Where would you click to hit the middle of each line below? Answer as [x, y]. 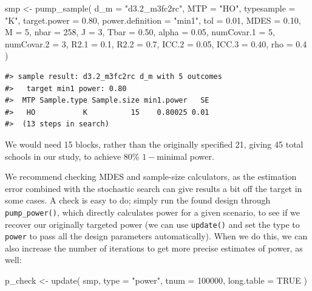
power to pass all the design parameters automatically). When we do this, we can [156, 236]
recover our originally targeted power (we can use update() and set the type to [152, 224]
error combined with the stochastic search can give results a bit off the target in [154, 188]
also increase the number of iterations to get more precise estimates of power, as [154, 248]
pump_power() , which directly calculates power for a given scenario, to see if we [153, 212]
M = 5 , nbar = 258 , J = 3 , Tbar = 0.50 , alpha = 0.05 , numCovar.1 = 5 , [140, 32]
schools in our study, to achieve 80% [72, 156]
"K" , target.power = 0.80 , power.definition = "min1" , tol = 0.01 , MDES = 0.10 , [153, 20]
